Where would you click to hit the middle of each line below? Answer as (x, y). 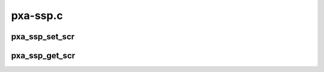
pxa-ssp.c (37, 15)
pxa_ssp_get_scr (43, 56)
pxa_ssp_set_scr (43, 37)
